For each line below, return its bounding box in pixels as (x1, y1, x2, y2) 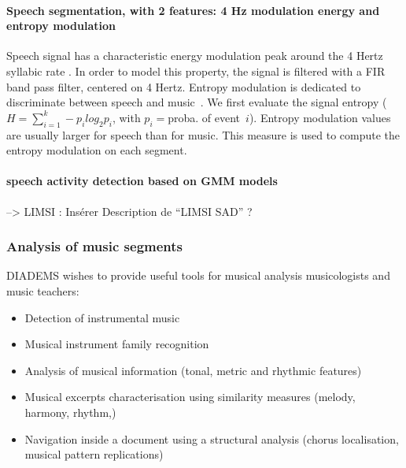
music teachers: (6, 282, 79, 299)
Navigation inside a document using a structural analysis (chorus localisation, (24, 430, 399, 447)
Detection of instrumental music (24, 309, 180, 325)
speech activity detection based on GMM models (6, 173, 278, 189)
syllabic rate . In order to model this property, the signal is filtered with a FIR (6, 62, 386, 79)
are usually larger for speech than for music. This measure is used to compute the (6, 126, 400, 143)
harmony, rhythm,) (24, 403, 116, 420)
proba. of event (168, 109, 241, 125)
